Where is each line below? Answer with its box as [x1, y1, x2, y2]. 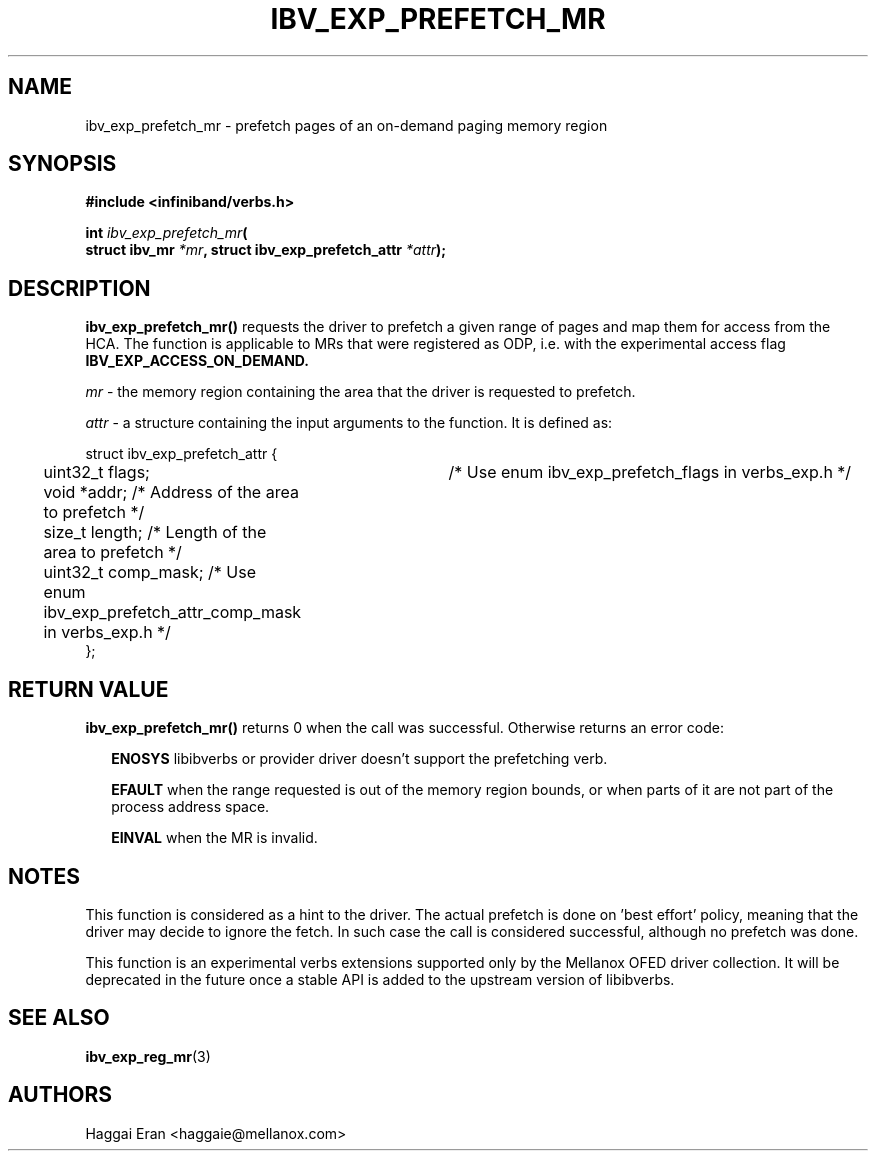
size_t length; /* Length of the [43, 522, 267, 543]
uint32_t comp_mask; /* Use [43, 562, 256, 583]
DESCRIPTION [8, 275, 151, 301]
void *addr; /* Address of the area [43, 482, 299, 503]
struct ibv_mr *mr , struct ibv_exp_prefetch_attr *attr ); [85, 241, 447, 259]
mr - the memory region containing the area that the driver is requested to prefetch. [85, 383, 636, 401]
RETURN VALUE [8, 676, 169, 702]
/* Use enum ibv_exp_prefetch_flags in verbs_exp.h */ [448, 462, 852, 483]
